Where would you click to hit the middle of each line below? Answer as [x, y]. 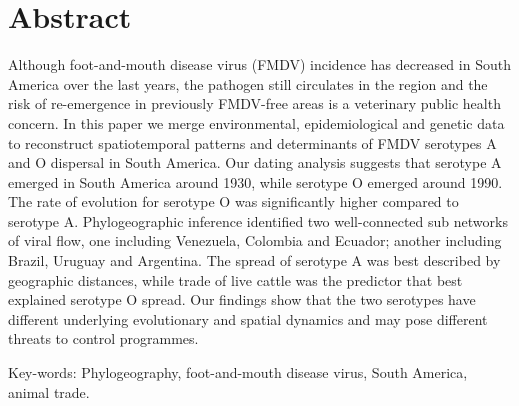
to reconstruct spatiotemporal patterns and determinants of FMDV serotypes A [252, 142]
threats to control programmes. [103, 338]
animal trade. [49, 391]
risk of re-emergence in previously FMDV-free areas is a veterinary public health [254, 103]
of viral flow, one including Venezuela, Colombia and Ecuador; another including [255, 240]
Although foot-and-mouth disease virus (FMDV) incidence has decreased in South [259, 64]
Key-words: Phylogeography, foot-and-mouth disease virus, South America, [238, 372]
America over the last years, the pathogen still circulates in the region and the [248, 83]
